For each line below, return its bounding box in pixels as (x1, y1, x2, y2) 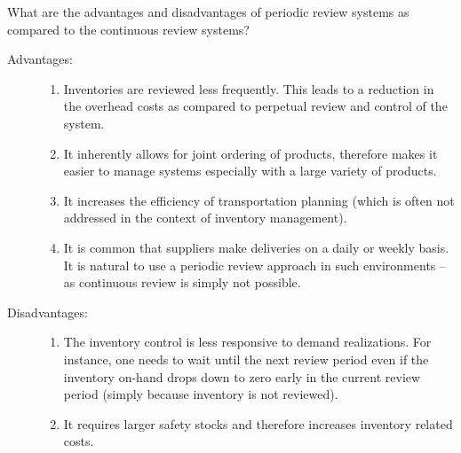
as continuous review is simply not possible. (63, 273, 301, 292)
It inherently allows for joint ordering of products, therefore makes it (63, 144, 438, 162)
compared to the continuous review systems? (7, 20, 250, 38)
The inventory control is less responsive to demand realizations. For (63, 332, 432, 351)
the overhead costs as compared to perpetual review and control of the (63, 97, 448, 115)
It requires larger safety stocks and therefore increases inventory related (63, 414, 453, 433)
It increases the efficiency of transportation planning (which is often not (63, 191, 455, 209)
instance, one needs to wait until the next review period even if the (63, 349, 429, 368)
